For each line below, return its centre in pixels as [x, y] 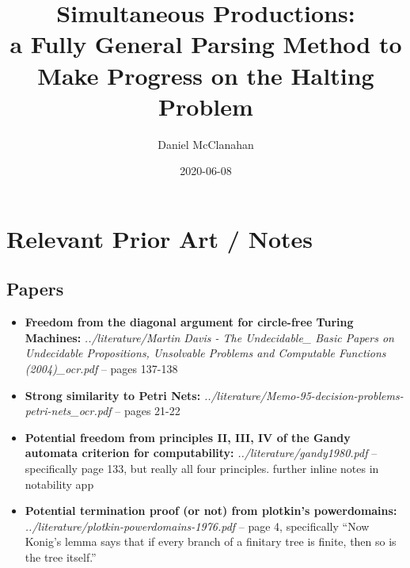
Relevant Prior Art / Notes [159, 238]
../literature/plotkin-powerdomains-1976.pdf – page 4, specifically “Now [197, 526]
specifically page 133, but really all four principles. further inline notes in [202, 469]
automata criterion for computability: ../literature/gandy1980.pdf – [201, 453]
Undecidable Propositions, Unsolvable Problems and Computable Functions [205, 353]
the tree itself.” [61, 557]
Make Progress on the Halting [206, 75]
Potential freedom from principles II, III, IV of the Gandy [188, 437]
